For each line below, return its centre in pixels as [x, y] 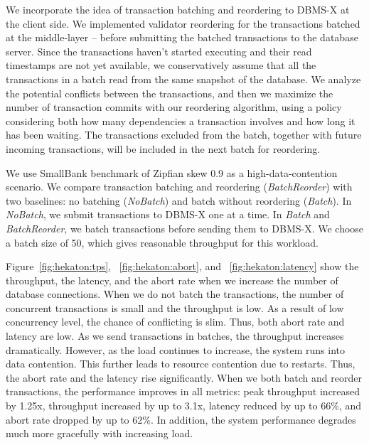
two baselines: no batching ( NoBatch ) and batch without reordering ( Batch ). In [179, 200]
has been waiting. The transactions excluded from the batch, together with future [184, 135]
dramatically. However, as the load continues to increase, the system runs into [175, 349]
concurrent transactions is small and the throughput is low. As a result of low [175, 307]
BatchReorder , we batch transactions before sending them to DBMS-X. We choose [185, 228]
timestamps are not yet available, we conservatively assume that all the [161, 65]
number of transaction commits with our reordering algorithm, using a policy [174, 107]
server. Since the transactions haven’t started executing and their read [159, 51]
